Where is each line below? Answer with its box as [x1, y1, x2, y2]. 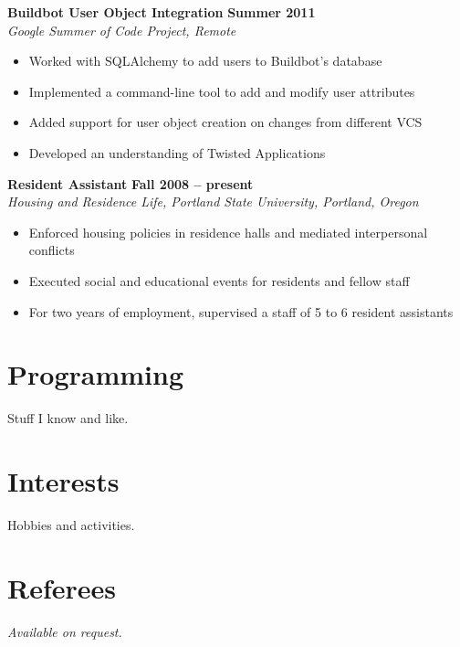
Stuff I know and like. [7, 408, 129, 428]
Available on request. [7, 621, 122, 641]
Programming [7, 355, 183, 393]
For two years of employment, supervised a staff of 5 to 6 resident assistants [28, 302, 454, 321]
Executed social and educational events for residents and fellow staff [28, 270, 410, 290]
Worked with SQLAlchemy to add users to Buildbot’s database [28, 51, 382, 70]
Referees [7, 568, 117, 606]
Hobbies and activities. [7, 514, 135, 534]
